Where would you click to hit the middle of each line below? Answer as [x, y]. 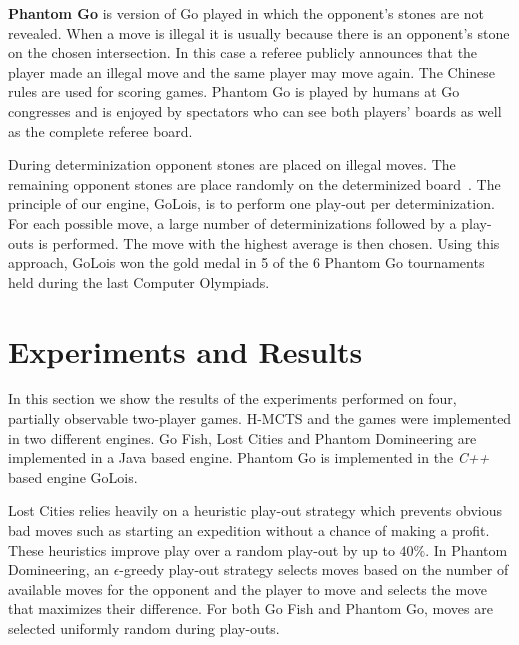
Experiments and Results [185, 350]
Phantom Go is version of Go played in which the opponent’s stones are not [246, 13]
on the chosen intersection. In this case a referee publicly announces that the [243, 52]
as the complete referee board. [100, 130]
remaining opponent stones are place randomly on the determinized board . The [254, 183]
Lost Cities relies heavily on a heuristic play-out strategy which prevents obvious [255, 510]
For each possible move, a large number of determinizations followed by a [232, 222]
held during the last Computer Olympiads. [139, 281]
